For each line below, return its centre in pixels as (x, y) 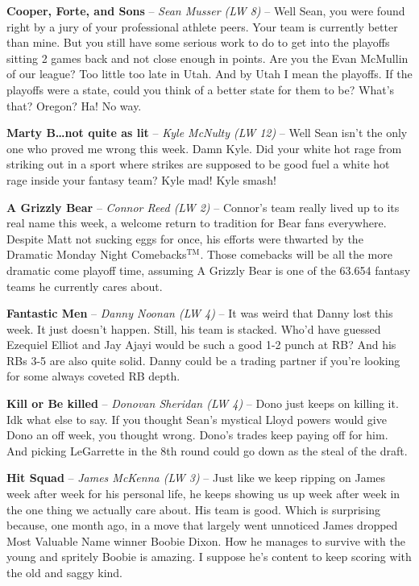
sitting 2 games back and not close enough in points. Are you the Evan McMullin (207, 58)
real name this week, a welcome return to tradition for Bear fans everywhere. (197, 223)
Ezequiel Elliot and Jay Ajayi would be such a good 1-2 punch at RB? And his (201, 345)
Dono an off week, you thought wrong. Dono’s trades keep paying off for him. (197, 435)
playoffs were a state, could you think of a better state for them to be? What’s (201, 89)
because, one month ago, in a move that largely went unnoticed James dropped (202, 525)
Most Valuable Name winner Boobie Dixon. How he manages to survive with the (206, 540)
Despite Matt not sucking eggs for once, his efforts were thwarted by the (185, 238)
